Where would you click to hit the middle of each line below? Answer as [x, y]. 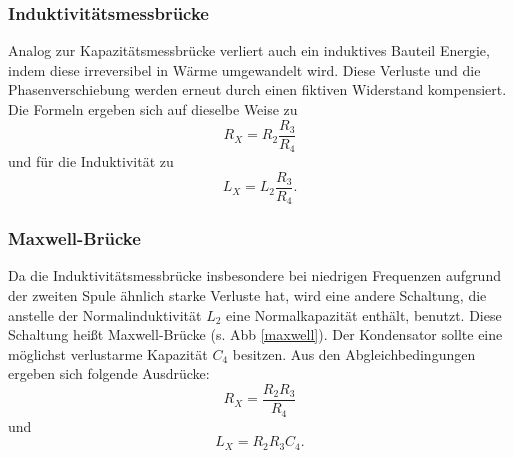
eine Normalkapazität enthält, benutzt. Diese [364, 314]
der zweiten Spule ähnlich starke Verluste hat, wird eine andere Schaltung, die [247, 295]
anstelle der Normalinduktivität [105, 314]
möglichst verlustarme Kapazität [108, 353]
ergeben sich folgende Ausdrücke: [109, 373]
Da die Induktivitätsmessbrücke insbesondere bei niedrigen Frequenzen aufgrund [254, 275]
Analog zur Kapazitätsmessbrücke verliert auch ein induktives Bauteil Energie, [249, 50]
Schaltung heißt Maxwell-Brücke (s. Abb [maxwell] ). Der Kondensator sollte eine [255, 334]
